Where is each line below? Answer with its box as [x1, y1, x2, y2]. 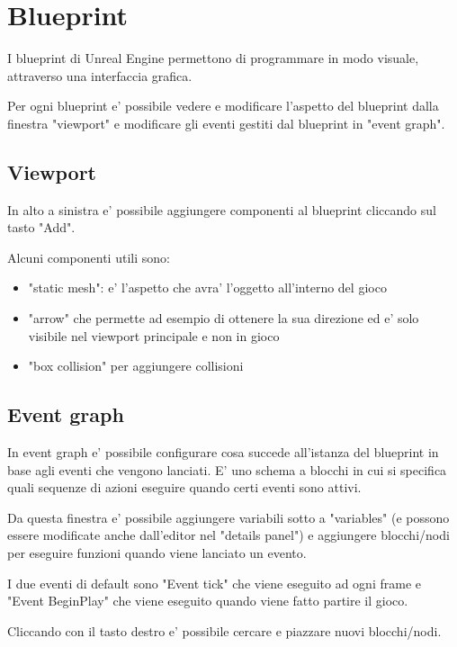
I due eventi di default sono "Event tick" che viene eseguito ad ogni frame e [7, 573, 421, 592]
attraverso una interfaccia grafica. [7, 66, 193, 85]
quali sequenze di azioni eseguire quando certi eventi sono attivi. [7, 478, 362, 497]
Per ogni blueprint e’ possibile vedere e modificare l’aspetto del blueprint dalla [7, 96, 439, 115]
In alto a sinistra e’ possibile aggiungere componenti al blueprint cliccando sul [7, 200, 436, 219]
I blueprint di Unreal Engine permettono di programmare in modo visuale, [7, 49, 419, 67]
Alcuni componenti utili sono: [7, 247, 170, 266]
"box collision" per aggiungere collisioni [28, 356, 244, 375]
